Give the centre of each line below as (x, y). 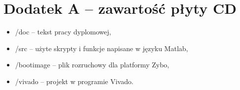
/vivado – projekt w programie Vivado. (74, 81)
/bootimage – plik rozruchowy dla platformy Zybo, (92, 65)
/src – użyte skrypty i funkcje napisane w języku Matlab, (101, 48)
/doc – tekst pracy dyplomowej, (63, 32)
